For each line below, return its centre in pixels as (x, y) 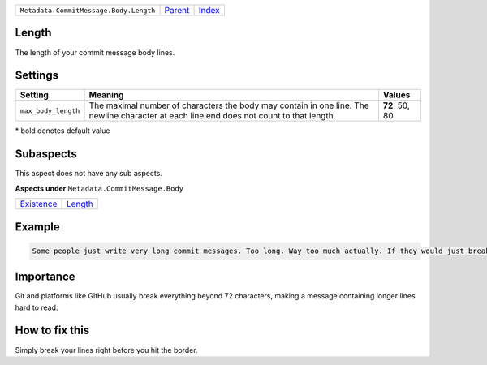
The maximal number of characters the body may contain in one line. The (229, 105)
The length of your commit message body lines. (95, 52)
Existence (39, 204)
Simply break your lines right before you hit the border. (106, 350)
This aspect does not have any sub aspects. (88, 174)
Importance (45, 277)
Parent (177, 10)
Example (37, 227)
